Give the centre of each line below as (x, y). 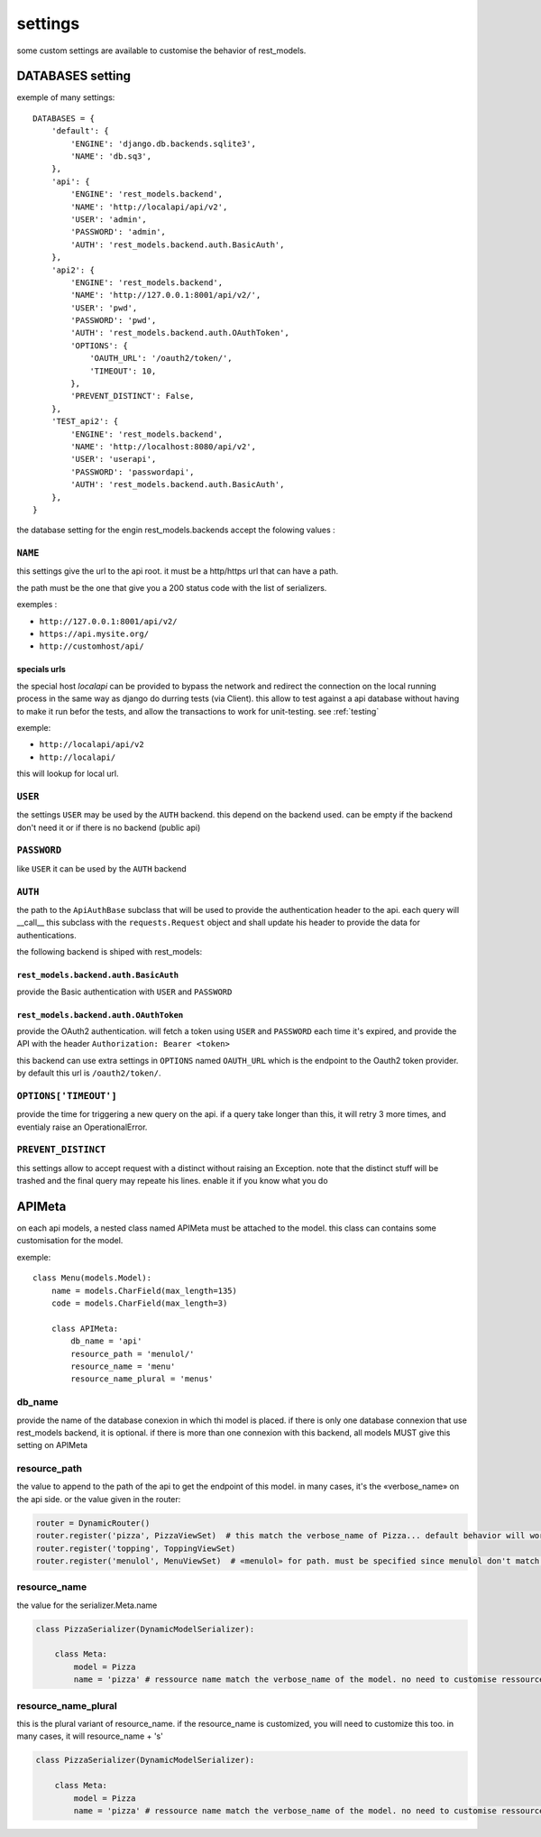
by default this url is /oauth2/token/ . (89, 1073)
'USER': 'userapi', (114, 459)
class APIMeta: (85, 1328)
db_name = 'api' (106, 1341)
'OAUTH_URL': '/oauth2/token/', (161, 358)
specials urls (41, 669)
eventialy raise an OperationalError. (82, 1127)
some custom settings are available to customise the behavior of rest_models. (161, 51)
